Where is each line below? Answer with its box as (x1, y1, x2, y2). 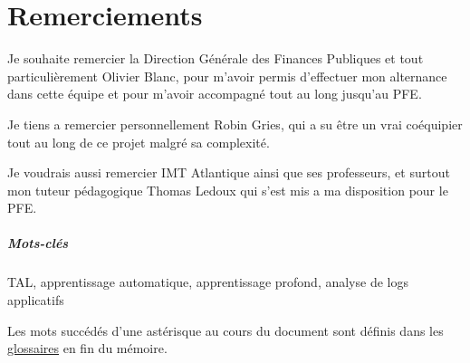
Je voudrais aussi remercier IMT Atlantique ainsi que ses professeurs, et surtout (7, 163, 450, 182)
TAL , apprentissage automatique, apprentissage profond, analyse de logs (7, 272, 408, 291)
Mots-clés (7, 234, 69, 253)
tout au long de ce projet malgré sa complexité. (7, 132, 270, 151)
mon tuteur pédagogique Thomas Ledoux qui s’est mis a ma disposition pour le (7, 180, 448, 199)
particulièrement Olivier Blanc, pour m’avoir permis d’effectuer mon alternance (7, 66, 447, 85)
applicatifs (7, 291, 64, 310)
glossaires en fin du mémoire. (7, 339, 168, 358)
